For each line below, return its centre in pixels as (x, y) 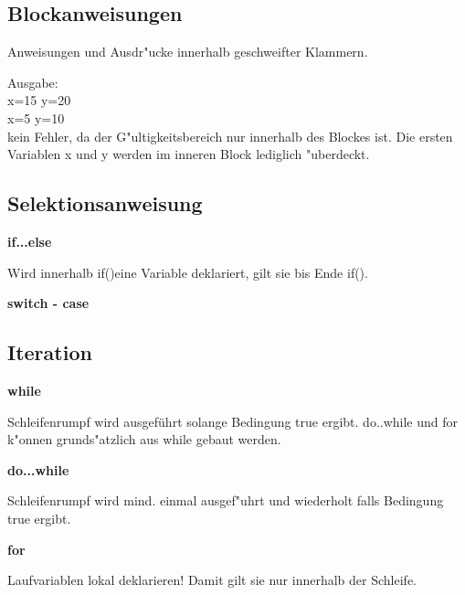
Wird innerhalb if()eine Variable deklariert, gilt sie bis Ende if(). (188, 272)
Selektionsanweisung (105, 203)
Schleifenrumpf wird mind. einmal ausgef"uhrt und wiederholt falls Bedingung (226, 500)
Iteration (50, 352)
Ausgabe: (33, 82)
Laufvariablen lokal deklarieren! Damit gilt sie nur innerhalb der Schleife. (212, 580)
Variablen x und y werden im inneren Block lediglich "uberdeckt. (189, 154)
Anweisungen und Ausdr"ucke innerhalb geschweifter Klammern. (188, 52)
